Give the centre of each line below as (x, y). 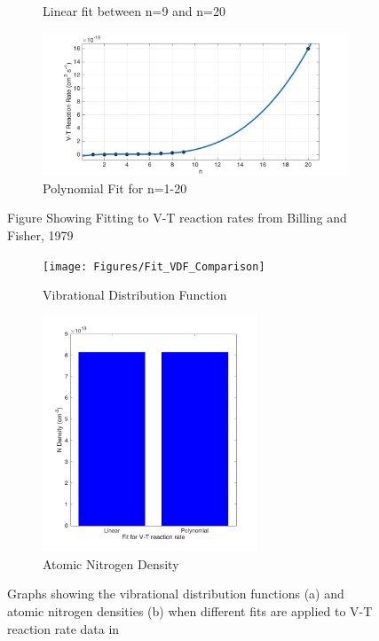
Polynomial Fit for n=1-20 (115, 188)
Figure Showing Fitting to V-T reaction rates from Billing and (177, 218)
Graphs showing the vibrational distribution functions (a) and (176, 594)
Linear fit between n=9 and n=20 (134, 11)
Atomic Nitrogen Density (111, 563)
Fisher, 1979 (40, 235)
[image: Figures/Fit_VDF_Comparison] (154, 266)
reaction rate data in (63, 628)
